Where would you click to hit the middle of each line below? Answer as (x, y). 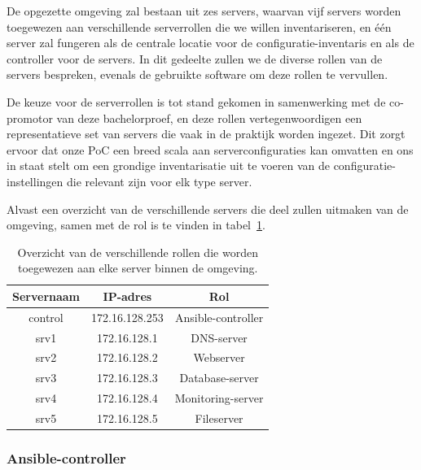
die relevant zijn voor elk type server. (159, 181)
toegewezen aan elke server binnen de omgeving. (138, 268)
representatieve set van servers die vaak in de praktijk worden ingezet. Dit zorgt (206, 134)
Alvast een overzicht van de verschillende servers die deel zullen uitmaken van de (208, 209)
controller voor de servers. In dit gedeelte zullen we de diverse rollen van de (195, 58)
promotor (30, 117)
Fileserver (219, 418)
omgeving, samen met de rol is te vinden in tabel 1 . (136, 225)
